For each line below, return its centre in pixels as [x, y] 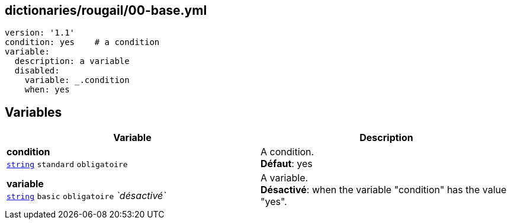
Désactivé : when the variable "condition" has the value [384, 190]
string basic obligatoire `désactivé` [86, 196]
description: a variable [72, 61]
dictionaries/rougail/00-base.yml [106, 10]
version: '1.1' [40, 33]
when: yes [47, 90]
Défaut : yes [287, 164]
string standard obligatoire [67, 165]
